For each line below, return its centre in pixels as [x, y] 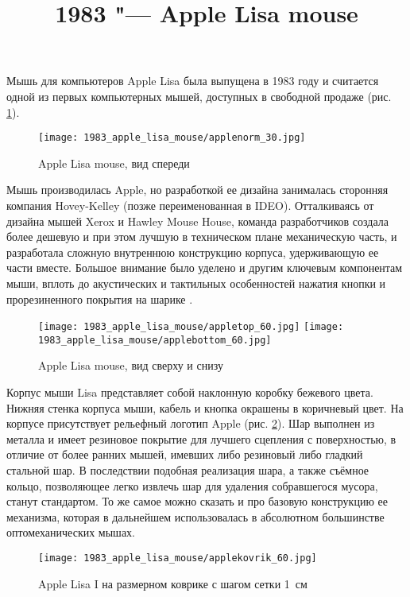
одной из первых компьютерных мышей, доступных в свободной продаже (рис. [199, 96]
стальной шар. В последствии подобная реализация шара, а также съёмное [188, 470]
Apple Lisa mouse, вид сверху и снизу [131, 365]
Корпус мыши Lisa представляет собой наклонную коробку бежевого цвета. [190, 392]
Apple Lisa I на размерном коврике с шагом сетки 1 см [173, 583]
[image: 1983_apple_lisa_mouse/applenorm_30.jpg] [172, 138]
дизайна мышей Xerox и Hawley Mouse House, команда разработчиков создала [197, 221]
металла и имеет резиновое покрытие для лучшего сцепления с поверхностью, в [201, 438]
